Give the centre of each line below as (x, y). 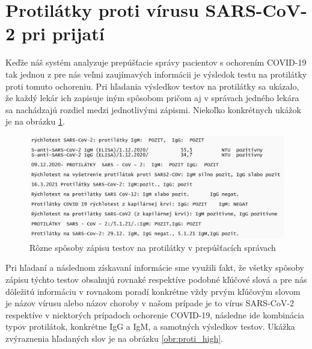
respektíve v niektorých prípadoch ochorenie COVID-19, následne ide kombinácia (155, 314)
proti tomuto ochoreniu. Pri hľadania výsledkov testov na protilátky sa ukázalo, (152, 86)
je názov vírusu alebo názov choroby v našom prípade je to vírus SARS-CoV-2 (150, 303)
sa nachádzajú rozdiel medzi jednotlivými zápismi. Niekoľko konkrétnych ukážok (153, 109)
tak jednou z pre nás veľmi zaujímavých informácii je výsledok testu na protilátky (156, 74)
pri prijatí (63, 33)
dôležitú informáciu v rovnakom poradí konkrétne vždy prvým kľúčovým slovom (153, 291)
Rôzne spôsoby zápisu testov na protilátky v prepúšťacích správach (153, 247)
